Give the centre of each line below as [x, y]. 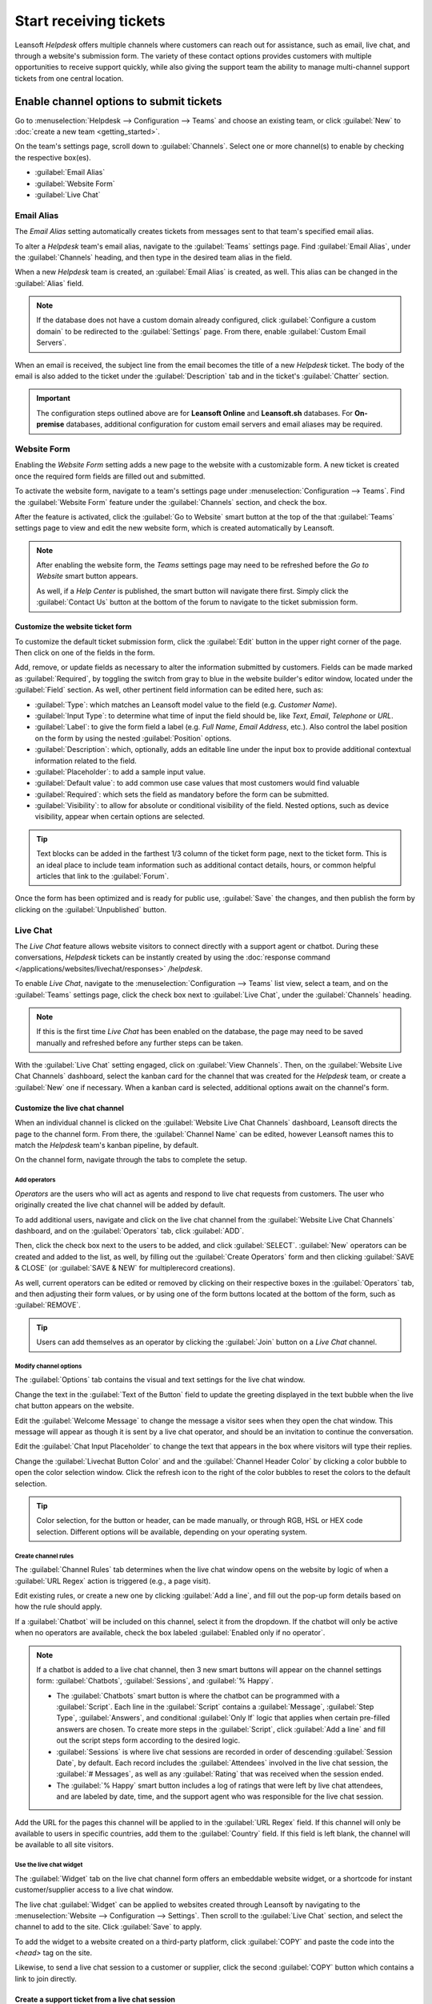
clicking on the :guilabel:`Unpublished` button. [91, 909]
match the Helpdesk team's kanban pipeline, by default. [107, 1145]
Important [54, 398]
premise [50, 424]
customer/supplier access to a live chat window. [94, 1890]
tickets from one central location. [69, 78]
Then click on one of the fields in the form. [85, 653]
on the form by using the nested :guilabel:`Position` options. [133, 738]
